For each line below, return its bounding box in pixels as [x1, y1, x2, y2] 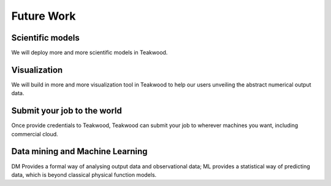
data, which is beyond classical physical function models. [11, 171, 157, 178]
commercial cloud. [11, 130, 58, 138]
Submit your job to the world [11, 106, 122, 116]
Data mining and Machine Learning [11, 146, 148, 157]
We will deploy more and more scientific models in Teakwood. [11, 49, 168, 56]
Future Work [11, 9, 76, 23]
